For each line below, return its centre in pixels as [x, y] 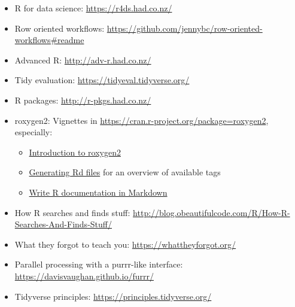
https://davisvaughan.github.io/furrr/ [84, 276]
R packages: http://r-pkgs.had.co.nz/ [83, 100]
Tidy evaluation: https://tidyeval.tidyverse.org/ [102, 80]
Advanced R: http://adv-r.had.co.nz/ [83, 60]
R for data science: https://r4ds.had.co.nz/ [93, 8]
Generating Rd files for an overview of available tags [125, 172]
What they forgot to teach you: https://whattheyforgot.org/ [125, 244]
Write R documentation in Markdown [98, 192]
